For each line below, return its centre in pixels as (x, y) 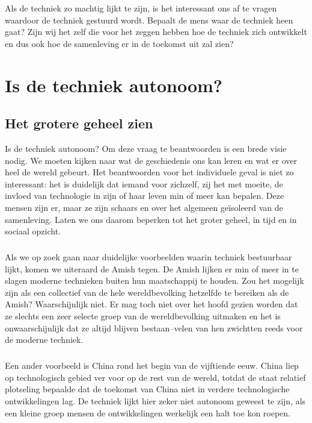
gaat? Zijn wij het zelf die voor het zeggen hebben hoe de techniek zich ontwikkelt (156, 32)
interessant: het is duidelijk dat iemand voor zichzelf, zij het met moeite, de (144, 183)
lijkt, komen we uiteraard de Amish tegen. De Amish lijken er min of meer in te (152, 268)
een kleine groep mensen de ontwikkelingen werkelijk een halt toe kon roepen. (148, 412)
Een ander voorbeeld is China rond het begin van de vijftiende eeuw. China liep (152, 365)
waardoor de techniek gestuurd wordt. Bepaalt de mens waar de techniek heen (149, 20)
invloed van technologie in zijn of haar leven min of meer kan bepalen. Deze (145, 196)
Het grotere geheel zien (79, 123)
